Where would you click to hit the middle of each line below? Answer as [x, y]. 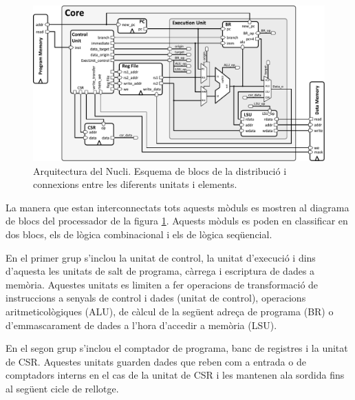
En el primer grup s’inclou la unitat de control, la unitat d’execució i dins [161, 257]
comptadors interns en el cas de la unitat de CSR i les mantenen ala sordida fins [175, 375]
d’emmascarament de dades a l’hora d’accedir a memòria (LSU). [141, 325]
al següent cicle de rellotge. [62, 388]
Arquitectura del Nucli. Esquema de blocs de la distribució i [160, 170]
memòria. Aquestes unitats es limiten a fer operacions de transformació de [162, 284]
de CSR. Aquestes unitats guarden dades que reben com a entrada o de [156, 361]
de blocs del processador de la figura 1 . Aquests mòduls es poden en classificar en [177, 221]
